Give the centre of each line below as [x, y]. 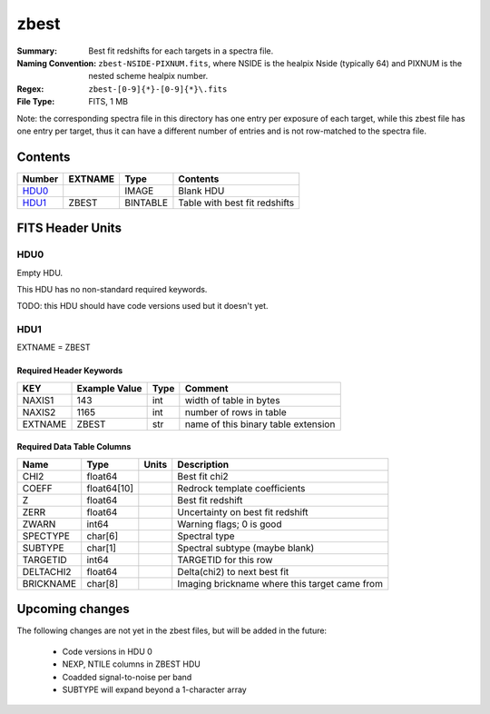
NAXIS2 [39, 412]
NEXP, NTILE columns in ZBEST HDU [132, 664]
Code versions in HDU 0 [108, 651]
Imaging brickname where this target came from [280, 583]
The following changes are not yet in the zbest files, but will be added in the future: [171, 630]
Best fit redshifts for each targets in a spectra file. [181, 51]
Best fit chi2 [203, 476]
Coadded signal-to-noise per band [127, 677]
